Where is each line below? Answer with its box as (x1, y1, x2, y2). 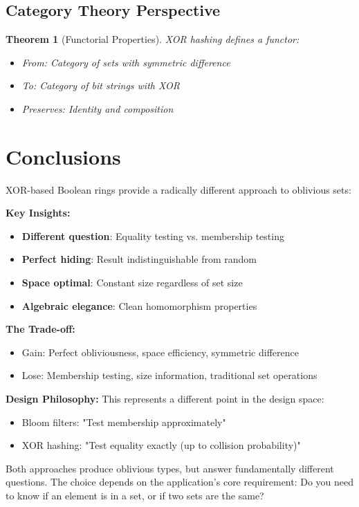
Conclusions (6, 142, 121, 170)
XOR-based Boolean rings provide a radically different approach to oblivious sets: (6, 182, 351, 196)
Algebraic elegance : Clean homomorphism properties (21, 298, 257, 313)
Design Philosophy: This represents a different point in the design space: (6, 391, 324, 406)
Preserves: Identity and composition (21, 101, 174, 116)
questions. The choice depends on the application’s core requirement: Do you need (6, 474, 354, 489)
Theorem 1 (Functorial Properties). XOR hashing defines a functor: (6, 32, 300, 46)
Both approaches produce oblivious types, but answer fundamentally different (6, 461, 334, 475)
